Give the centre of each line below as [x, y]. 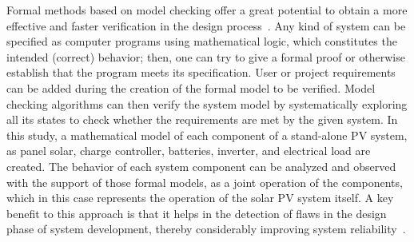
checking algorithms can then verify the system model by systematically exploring [207, 103]
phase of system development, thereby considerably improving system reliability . [206, 229]
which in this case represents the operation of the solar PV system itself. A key [200, 198]
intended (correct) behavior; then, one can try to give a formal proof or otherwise [206, 56]
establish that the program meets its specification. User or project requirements [201, 72]
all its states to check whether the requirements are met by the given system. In [202, 119]
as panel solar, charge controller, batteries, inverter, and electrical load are [189, 151]
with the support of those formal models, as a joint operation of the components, [205, 182]
